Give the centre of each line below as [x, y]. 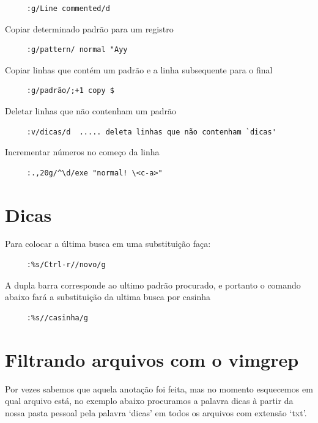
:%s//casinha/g [57, 318]
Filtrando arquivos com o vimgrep [152, 359]
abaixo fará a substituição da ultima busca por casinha [108, 297]
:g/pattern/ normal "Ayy [77, 50]
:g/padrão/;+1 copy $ [70, 91]
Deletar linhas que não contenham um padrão [91, 110]
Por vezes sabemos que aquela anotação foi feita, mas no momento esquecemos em [159, 388]
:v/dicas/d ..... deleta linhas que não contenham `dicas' [151, 132]
